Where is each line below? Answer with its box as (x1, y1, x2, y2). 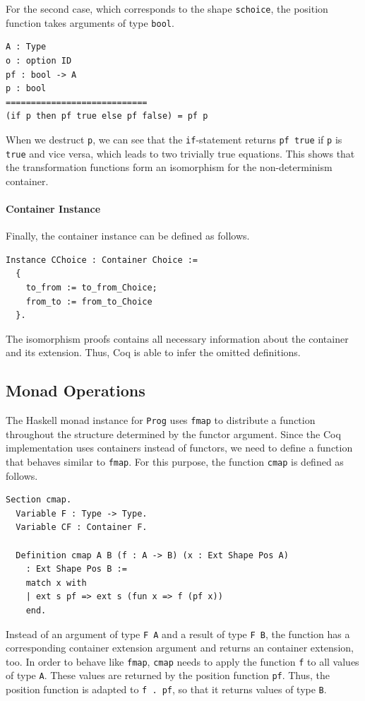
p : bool (6, 83, 47, 94)
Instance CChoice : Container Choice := (6, 254, 198, 265)
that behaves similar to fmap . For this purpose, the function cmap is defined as (6, 454, 344, 469)
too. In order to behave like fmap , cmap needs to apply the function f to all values (6, 654, 359, 668)
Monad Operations (6, 379, 145, 401)
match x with (25, 577, 87, 588)
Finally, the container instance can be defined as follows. (6, 228, 250, 243)
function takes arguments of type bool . (6, 15, 174, 30)
